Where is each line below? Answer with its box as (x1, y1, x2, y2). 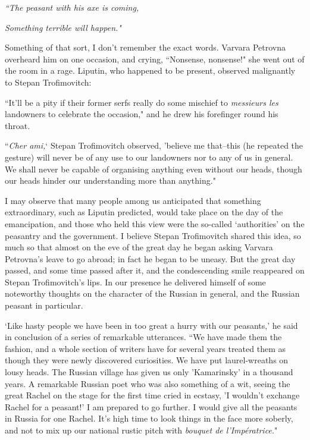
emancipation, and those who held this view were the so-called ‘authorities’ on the (5, 217, 305, 230)
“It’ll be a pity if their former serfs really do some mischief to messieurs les (5, 96, 278, 108)
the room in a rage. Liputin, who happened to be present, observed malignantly (5, 64, 296, 77)
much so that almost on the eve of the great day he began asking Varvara (5, 241, 273, 253)
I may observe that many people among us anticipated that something (5, 194, 261, 206)
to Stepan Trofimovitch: (5, 76, 92, 88)
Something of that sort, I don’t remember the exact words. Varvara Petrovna (5, 41, 286, 54)
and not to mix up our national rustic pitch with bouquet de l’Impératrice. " (5, 424, 278, 436)
